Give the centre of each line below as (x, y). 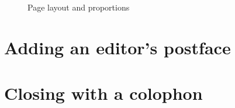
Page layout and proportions (79, 7)
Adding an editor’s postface (117, 47)
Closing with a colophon (103, 93)
